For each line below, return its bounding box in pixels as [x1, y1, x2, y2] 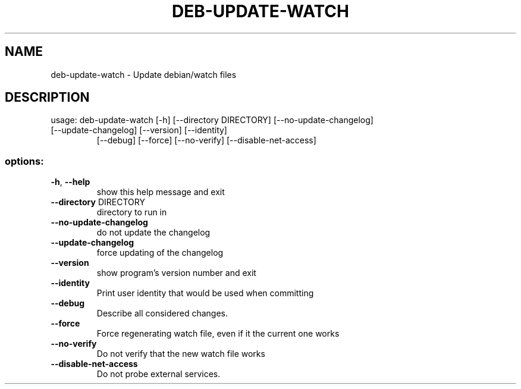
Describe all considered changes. [96, 308, 228, 319]
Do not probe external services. [96, 369, 221, 379]
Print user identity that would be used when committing [96, 288, 314, 299]
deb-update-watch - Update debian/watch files [51, 69, 237, 80]
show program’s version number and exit [96, 268, 256, 278]
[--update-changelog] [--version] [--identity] [51, 125, 227, 136]
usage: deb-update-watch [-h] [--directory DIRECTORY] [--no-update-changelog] [51, 115, 374, 126]
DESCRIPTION [5, 90, 90, 105]
